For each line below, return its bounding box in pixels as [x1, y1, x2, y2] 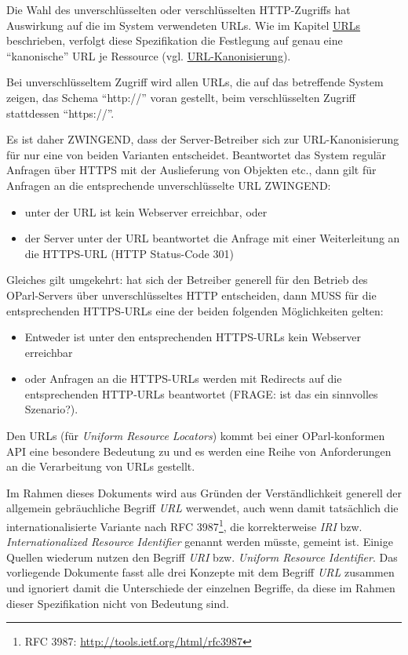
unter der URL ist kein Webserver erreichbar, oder [24, 203, 268, 220]
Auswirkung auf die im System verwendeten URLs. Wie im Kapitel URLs [6, 16, 361, 33]
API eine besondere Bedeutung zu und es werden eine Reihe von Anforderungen [6, 442, 392, 459]
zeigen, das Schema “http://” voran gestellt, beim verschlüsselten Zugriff [6, 89, 355, 105]
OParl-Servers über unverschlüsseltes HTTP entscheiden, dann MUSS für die [6, 286, 377, 303]
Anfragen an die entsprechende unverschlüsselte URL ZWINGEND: [6, 176, 331, 193]
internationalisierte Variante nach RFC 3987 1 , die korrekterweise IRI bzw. [6, 516, 362, 534]
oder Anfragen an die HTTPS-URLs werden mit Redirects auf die [24, 370, 342, 387]
